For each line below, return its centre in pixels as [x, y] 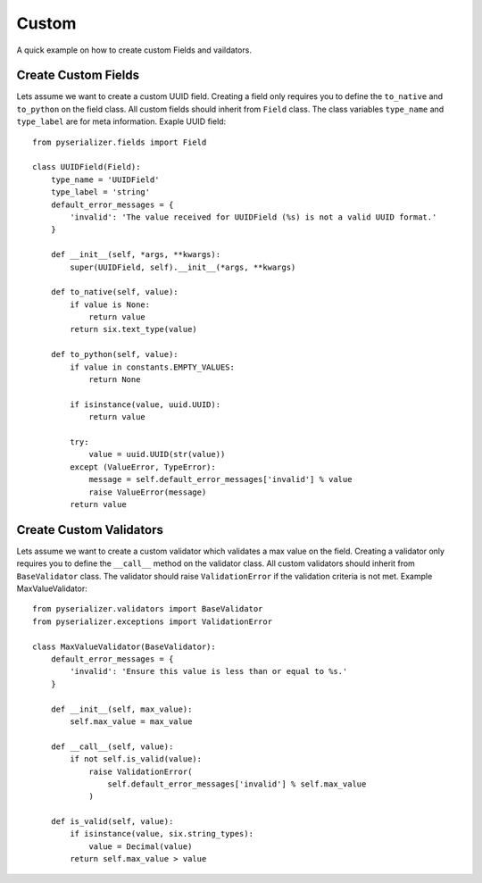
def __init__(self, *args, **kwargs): [136, 255]
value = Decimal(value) [141, 846]
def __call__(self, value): [112, 746]
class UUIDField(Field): [87, 167]
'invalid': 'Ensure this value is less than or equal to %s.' [209, 671]
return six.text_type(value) [134, 329]
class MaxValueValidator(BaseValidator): [124, 646]
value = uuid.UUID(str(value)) [157, 454]
